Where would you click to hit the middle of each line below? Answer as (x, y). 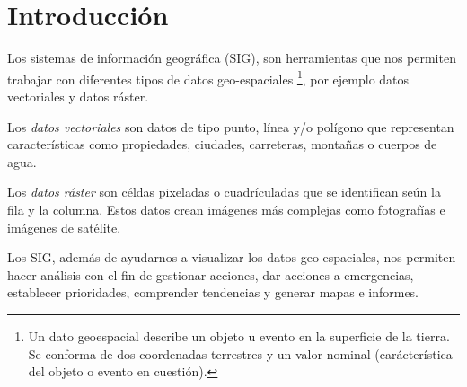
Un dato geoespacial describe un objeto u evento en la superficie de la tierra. (239, 335)
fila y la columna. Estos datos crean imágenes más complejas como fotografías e (226, 209)
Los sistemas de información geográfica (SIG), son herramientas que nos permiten (232, 58)
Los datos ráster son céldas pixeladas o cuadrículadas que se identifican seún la (224, 192)
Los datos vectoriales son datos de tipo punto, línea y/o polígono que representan (231, 126)
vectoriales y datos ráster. (78, 96)
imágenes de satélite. (64, 227)
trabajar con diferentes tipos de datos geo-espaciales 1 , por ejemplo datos (208, 77)
